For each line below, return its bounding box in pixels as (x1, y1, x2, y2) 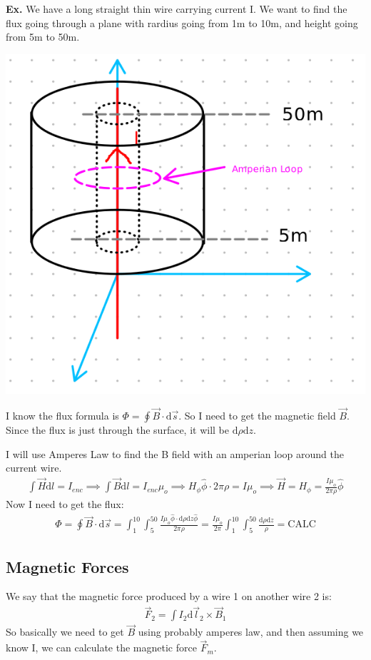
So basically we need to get (6, 624, 124, 639)
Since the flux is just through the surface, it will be (6, 422, 229, 437)
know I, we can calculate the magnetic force (6, 640, 197, 655)
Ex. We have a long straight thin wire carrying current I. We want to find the (6, 1, 347, 16)
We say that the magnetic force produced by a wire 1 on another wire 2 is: (6, 589, 332, 604)
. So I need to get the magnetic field (178, 408, 336, 423)
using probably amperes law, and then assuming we (138, 624, 364, 639)
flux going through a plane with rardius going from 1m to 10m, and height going (6, 15, 358, 30)
